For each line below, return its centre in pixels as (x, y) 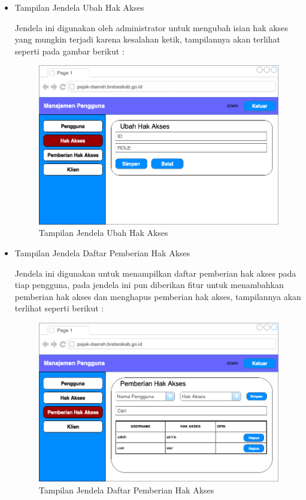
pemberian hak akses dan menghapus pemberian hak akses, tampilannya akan (158, 296)
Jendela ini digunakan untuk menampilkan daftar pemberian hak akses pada (155, 273)
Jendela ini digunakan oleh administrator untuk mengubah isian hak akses (151, 27)
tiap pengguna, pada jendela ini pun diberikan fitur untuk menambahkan (149, 285)
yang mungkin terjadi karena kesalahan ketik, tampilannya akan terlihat (147, 39)
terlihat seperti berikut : (59, 308)
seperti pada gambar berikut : (69, 51)
